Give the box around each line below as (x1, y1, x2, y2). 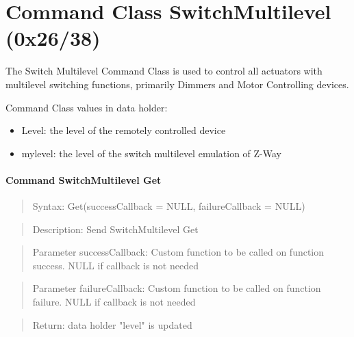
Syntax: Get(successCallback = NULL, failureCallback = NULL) (32, 199, 305, 213)
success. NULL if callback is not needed (32, 258, 199, 272)
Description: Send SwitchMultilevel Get (32, 221, 199, 236)
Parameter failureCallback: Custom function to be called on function (32, 281, 321, 295)
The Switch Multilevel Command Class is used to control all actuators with (5, 64, 323, 78)
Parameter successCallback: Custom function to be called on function (32, 245, 325, 259)
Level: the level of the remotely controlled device (21, 123, 226, 137)
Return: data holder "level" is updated (32, 317, 192, 332)
